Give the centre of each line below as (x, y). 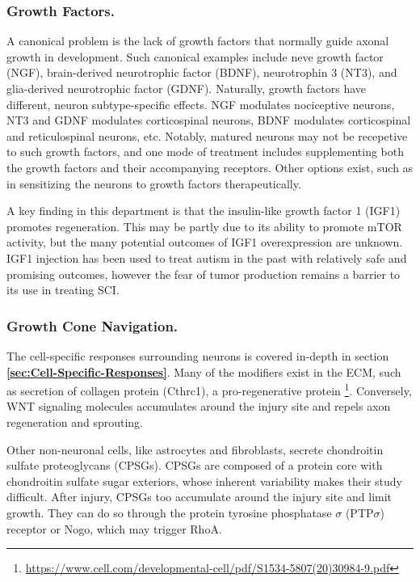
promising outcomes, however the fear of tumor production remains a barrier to (204, 274)
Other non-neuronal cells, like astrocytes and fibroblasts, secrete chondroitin (195, 449)
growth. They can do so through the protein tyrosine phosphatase (169, 512)
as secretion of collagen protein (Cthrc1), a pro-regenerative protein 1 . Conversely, (209, 389)
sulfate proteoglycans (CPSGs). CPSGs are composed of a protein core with (195, 465)
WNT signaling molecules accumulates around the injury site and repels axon (199, 406)
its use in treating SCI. (63, 290)
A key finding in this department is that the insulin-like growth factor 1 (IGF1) (204, 211)
